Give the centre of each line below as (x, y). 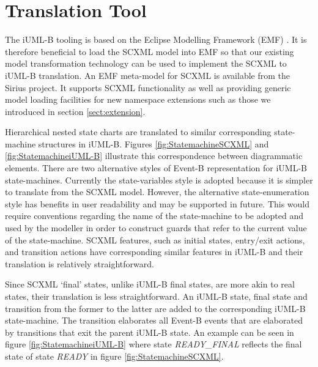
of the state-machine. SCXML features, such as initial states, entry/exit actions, (155, 239)
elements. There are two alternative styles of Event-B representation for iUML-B (156, 168)
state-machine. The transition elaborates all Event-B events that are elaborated (154, 320)
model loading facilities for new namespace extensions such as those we (138, 99)
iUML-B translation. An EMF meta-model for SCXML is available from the (147, 75)
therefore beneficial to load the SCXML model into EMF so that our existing (150, 51)
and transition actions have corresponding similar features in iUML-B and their (154, 252)
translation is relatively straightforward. (79, 263)
